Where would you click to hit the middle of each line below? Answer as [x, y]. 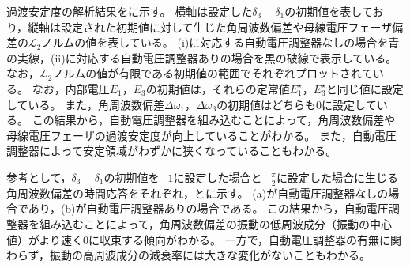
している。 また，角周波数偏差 [85, 104]
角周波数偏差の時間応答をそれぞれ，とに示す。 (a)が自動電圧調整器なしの [197, 193]
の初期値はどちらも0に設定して [297, 104]
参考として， [39, 177]
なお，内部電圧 [71, 88]
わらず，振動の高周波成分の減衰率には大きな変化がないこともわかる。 [189, 255]
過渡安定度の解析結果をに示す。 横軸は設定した [130, 11]
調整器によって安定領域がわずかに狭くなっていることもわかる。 [172, 151]
